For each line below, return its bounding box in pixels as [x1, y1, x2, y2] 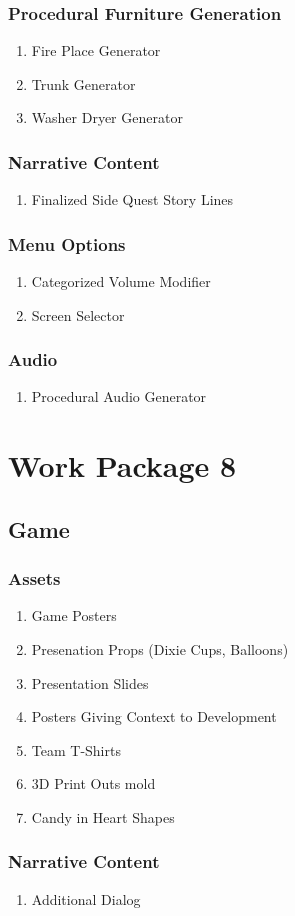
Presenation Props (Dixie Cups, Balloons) [31, 639, 289, 659]
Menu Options [8, 231, 126, 256]
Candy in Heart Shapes [31, 806, 175, 827]
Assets [8, 566, 61, 591]
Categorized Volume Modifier [31, 271, 211, 292]
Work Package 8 [8, 445, 237, 486]
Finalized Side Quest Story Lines [31, 189, 234, 210]
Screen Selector [31, 304, 125, 325]
